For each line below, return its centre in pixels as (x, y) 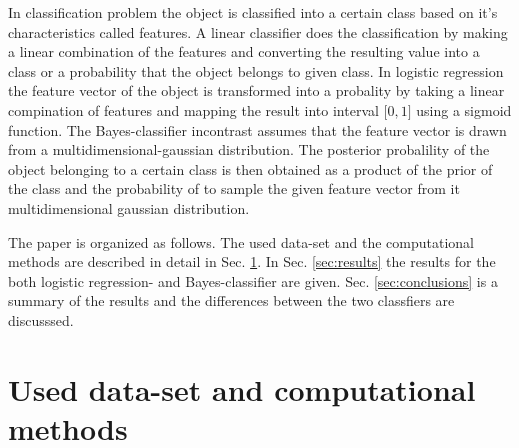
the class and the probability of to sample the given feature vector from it (234, 188)
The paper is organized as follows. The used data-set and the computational (241, 241)
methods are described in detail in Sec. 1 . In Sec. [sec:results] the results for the (252, 261)
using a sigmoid (464, 109)
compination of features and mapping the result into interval (193, 109)
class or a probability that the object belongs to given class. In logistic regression (256, 70)
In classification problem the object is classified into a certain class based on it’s (253, 12)
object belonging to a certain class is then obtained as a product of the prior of (250, 168)
